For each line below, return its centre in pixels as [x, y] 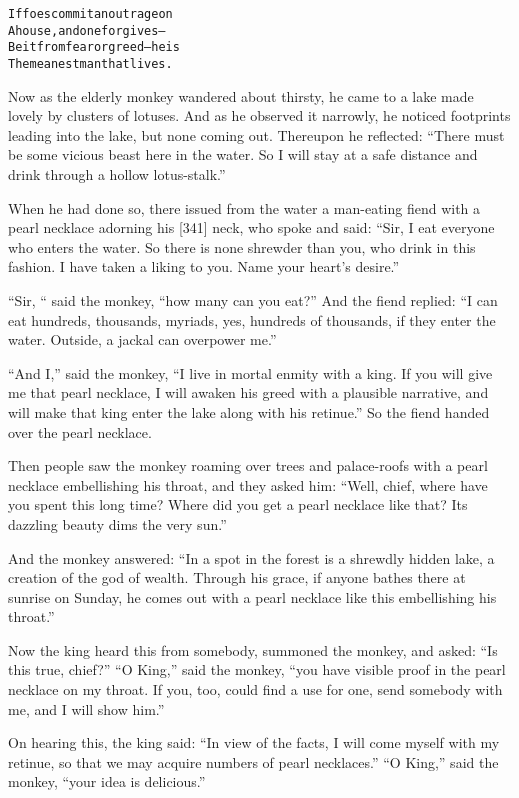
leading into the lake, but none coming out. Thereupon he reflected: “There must [256, 134]
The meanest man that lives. [90, 63]
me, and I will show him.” [86, 708]
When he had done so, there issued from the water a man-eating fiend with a [244, 207]
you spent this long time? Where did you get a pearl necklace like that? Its [238, 504]
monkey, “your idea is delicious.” [107, 781]
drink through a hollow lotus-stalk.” [117, 174]
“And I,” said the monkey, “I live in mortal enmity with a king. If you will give [250, 372]
